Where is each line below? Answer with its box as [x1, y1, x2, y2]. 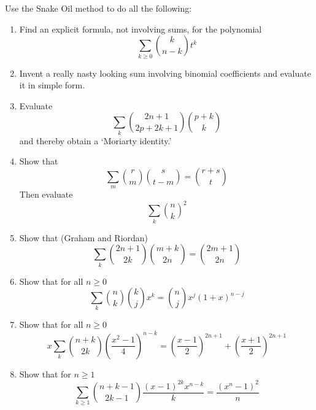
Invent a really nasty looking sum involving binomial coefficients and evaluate [19, 66, 311, 79]
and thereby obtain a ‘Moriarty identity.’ [19, 134, 172, 147]
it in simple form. [19, 79, 85, 91]
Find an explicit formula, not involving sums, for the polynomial [19, 22, 262, 35]
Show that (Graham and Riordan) [19, 231, 148, 244]
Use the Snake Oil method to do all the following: [5, 2, 192, 14]
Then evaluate [19, 188, 73, 201]
